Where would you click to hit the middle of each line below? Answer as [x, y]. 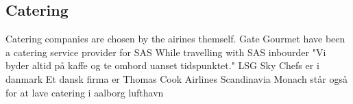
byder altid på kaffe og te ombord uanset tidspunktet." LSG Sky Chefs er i [162, 65]
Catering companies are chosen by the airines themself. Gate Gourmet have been [175, 39]
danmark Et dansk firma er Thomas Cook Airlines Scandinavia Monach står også [176, 78]
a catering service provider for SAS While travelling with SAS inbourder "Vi [166, 52]
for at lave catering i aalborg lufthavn [85, 92]
